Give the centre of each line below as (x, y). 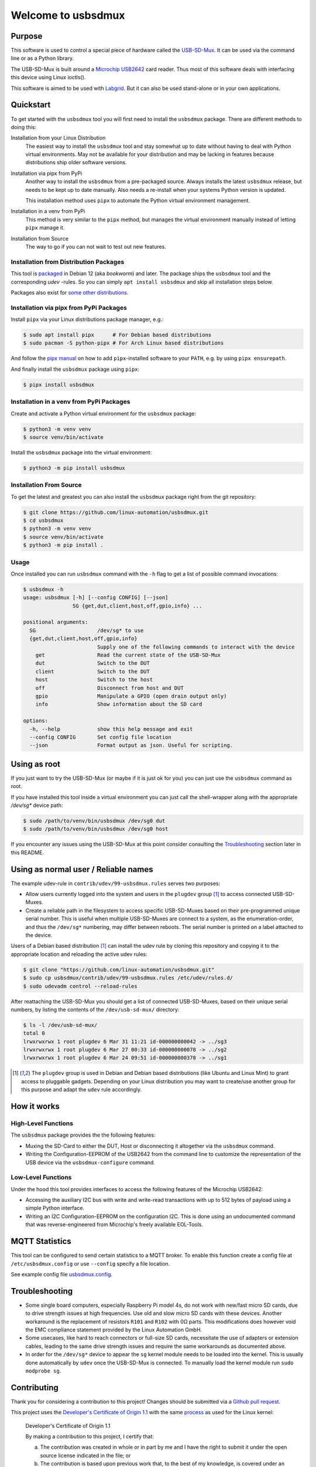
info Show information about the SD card (119, 704)
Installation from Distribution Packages (68, 262)
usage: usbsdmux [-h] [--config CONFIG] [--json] (96, 598)
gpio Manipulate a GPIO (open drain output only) (131, 696)
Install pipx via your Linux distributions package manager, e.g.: (87, 319)
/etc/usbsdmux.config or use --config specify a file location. (90, 1263)
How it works (35, 1106)
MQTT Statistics (41, 1241)
